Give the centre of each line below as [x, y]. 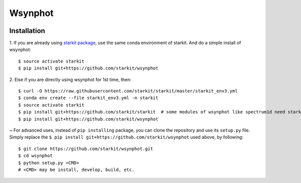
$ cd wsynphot [35, 156]
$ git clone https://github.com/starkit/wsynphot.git [86, 148]
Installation [27, 31]
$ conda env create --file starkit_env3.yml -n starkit [88, 98]
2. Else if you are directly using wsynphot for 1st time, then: [70, 79]
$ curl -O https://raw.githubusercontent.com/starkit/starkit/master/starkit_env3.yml [128, 91]
